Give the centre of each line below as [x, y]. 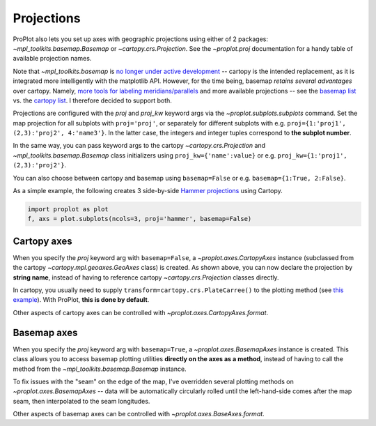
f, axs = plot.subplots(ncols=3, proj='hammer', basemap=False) [140, 219]
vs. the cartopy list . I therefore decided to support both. [92, 100]
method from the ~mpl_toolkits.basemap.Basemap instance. [100, 369]
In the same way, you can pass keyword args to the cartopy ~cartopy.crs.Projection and [139, 146]
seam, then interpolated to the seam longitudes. [81, 401]
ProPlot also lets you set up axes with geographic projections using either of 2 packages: [140, 39]
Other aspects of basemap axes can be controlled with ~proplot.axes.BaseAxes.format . [139, 414]
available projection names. [52, 59]
